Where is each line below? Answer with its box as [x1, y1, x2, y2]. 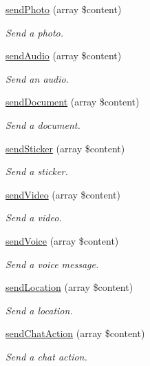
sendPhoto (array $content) [6, 2, 122, 16]
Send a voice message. [6, 256, 99, 271]
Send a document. [6, 117, 81, 132]
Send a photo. [6, 25, 64, 39]
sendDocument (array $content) [6, 94, 140, 109]
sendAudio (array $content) [6, 48, 122, 63]
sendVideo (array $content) [6, 187, 121, 201]
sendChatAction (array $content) [6, 326, 145, 340]
